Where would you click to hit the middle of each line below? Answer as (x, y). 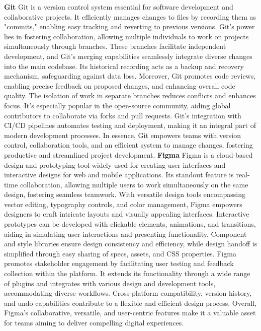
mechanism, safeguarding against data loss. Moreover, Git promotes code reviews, (130, 76)
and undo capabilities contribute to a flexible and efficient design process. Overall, (130, 303)
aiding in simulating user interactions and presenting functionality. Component (125, 234)
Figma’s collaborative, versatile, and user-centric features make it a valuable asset (130, 313)
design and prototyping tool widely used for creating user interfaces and (115, 164)
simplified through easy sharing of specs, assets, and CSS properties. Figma (120, 253)
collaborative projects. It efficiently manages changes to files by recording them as (130, 16)
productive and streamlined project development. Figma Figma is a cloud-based (128, 154)
